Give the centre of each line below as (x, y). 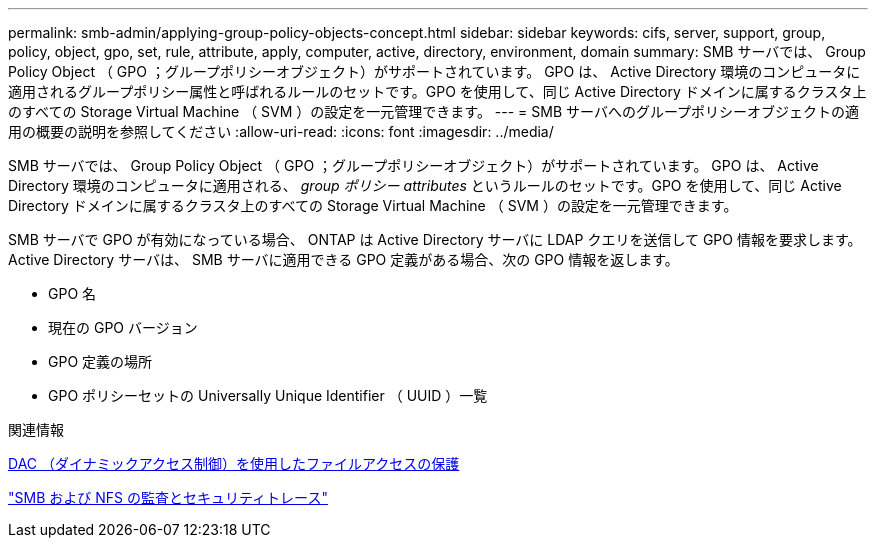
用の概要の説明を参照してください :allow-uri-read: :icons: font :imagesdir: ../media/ (281, 131)
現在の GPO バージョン (123, 327)
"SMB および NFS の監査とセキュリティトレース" (168, 497)
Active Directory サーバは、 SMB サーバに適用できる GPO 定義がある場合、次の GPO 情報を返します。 (343, 259)
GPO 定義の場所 (100, 361)
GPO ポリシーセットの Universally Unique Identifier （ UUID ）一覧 (268, 395)
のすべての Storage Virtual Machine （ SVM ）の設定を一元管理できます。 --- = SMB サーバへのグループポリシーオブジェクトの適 (434, 111)
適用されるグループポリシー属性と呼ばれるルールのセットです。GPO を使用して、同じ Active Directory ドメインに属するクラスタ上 (437, 91)
